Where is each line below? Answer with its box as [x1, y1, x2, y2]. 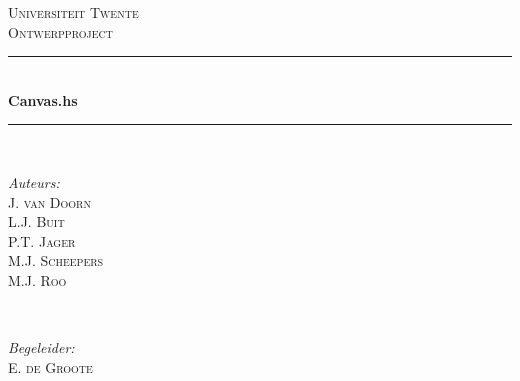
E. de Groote [8, 356, 93, 377]
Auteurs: [8, 171, 60, 192]
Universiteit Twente [8, 2, 139, 22]
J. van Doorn [8, 191, 91, 212]
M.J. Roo [8, 269, 67, 290]
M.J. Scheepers [8, 250, 104, 271]
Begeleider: [8, 337, 75, 358]
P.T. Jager [8, 230, 76, 251]
